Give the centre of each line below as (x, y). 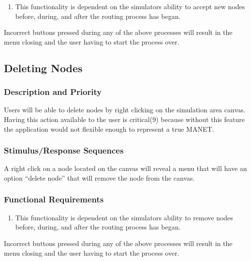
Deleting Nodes (43, 68)
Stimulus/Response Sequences (64, 150)
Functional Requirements (54, 199)
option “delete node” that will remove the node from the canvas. (99, 177)
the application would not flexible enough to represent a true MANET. (109, 129)
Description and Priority (53, 92)
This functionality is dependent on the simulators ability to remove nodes (124, 217)
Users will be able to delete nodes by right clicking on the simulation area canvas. (125, 110)
